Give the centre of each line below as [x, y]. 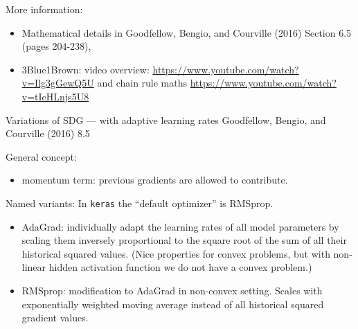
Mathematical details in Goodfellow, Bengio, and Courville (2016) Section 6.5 [187, 32]
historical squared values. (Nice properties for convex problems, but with [176, 253]
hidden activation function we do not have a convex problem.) [180, 267]
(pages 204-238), [56, 46]
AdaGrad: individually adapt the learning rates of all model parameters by [180, 226]
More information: [44, 9]
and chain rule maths [142, 83]
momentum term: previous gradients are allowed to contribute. [155, 180]
